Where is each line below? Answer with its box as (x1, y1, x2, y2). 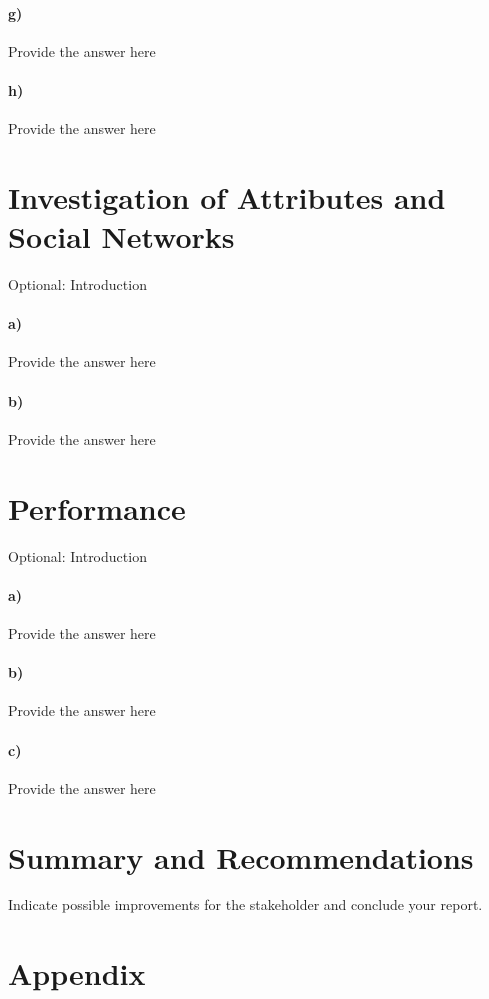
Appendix (8, 953, 146, 994)
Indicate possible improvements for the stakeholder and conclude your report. (8, 894, 483, 915)
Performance (8, 487, 186, 528)
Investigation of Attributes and (8, 176, 446, 217)
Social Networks (8, 216, 235, 257)
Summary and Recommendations (8, 836, 474, 877)
